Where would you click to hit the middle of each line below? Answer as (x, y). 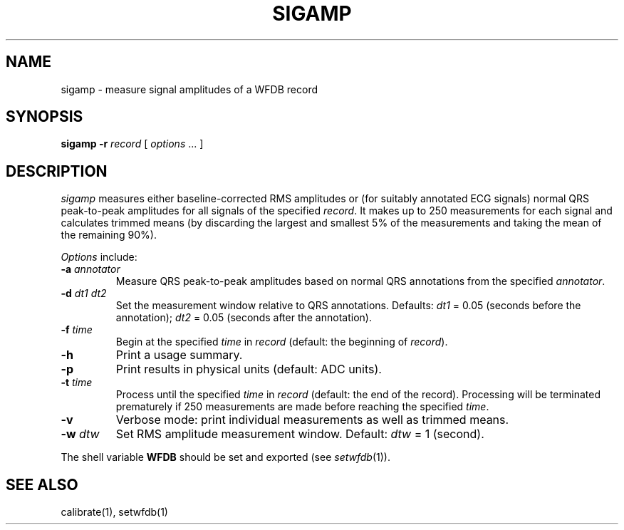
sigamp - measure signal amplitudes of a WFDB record (189, 89)
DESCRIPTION (57, 171)
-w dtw (80, 434)
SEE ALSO (42, 484)
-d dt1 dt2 (84, 293)
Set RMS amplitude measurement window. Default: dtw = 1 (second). (300, 434)
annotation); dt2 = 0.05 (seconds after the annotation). (244, 318)
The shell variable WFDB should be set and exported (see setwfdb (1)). (225, 457)
